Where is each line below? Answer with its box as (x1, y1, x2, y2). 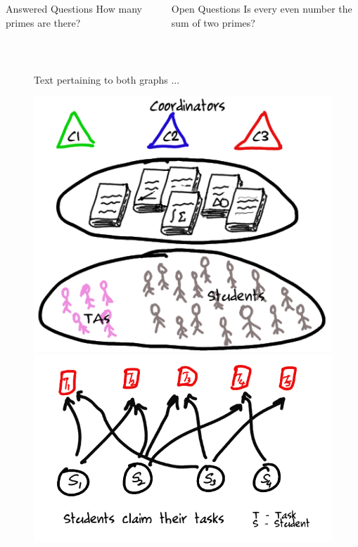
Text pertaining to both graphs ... (34, 72, 180, 86)
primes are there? (6, 15, 81, 30)
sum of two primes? (171, 15, 255, 30)
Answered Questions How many (6, 1, 142, 15)
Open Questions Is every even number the (171, 1, 352, 15)
